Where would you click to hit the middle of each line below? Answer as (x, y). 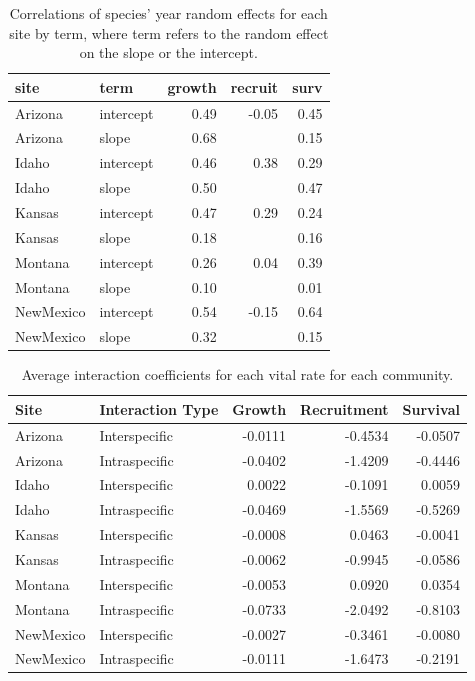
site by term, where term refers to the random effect (169, 32)
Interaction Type (159, 408)
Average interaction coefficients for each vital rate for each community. (237, 374)
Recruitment (344, 408)
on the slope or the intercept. (168, 52)
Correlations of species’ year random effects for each (168, 13)
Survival (431, 408)
